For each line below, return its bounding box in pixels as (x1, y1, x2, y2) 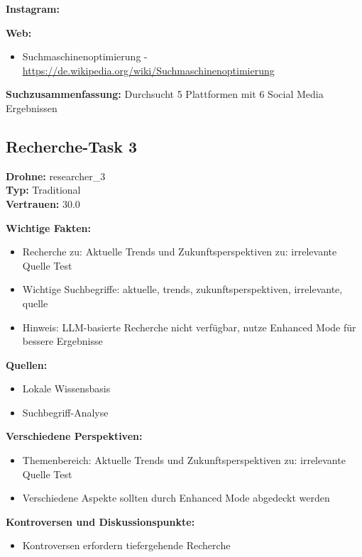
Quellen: (6, 357, 48, 372)
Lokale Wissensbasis (22, 381, 111, 396)
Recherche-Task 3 (6, 135, 138, 157)
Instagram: (6, 1, 60, 16)
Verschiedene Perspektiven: (6, 429, 143, 443)
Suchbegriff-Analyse (22, 404, 109, 419)
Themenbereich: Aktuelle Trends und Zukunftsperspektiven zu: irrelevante (22, 453, 346, 468)
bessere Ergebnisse (22, 333, 103, 348)
